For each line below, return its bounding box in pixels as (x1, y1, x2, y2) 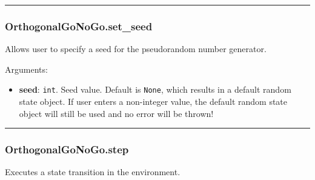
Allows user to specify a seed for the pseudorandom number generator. (5, 42, 267, 55)
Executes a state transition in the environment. (5, 165, 181, 178)
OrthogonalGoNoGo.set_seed (5, 18, 153, 33)
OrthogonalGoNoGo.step (5, 142, 129, 157)
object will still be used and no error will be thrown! (19, 107, 214, 119)
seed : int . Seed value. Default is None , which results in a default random (19, 83, 291, 96)
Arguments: (5, 62, 48, 75)
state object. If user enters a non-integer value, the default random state (19, 95, 288, 108)
